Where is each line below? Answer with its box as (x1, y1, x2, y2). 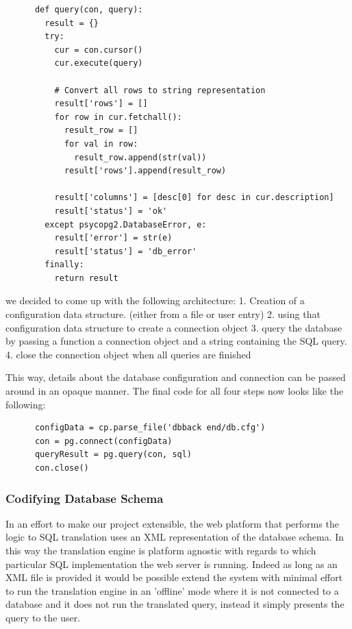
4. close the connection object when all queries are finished (5, 347, 251, 361)
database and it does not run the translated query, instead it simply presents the (5, 597, 344, 611)
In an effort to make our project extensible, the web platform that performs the (5, 516, 339, 530)
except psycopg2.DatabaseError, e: (45, 219, 207, 230)
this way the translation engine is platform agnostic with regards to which (5, 543, 316, 557)
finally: (45, 260, 84, 270)
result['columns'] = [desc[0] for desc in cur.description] (54, 193, 334, 203)
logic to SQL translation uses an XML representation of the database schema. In (5, 530, 344, 544)
